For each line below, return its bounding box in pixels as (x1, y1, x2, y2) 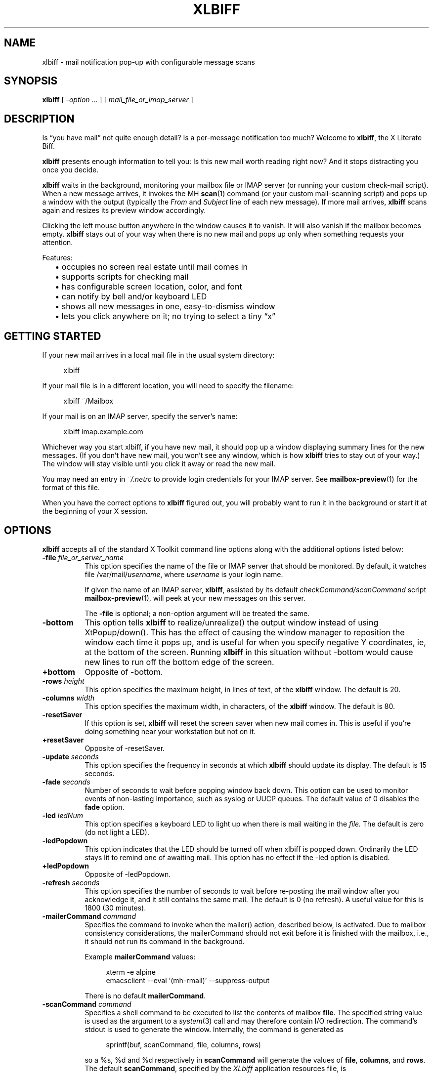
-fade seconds (42, 777, 90, 786)
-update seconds (42, 752, 99, 761)
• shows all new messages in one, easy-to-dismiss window (55, 301, 275, 312)
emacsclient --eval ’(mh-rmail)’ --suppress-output (106, 976, 270, 985)
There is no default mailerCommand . (85, 991, 206, 1000)
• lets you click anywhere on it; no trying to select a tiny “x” (55, 311, 275, 322)
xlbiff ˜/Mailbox (63, 397, 113, 406)
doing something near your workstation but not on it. (85, 727, 256, 736)
